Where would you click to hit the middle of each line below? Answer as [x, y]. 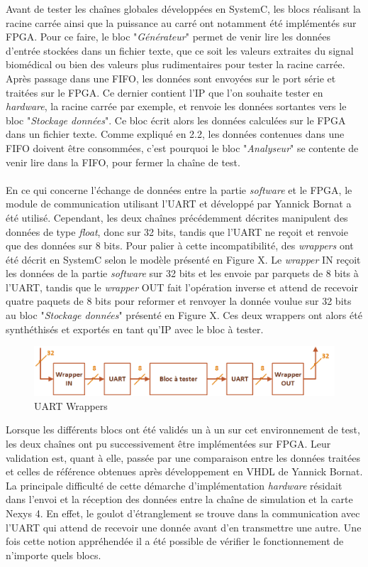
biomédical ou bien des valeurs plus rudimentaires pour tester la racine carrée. [175, 64]
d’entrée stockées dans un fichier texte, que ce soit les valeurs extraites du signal [180, 50]
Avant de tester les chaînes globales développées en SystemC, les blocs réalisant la [183, 9]
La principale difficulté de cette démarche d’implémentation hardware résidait [174, 485]
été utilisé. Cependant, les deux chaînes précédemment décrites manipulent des [177, 217]
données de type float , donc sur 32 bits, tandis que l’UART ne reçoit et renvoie [177, 231]
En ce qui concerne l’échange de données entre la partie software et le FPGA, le [179, 189]
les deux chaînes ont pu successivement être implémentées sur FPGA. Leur [168, 443]
